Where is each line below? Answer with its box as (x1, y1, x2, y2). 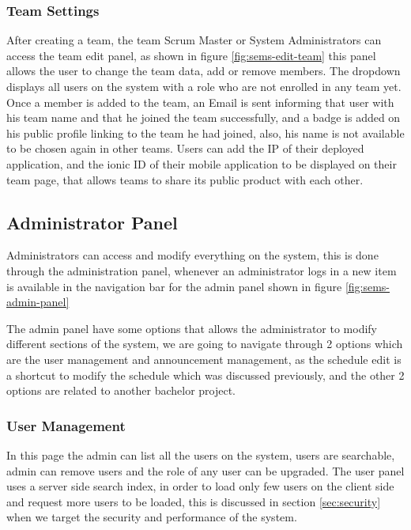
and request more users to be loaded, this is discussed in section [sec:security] (6, 493, 381, 509)
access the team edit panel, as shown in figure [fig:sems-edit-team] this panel (6, 47, 376, 63)
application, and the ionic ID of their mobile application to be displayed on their (6, 155, 397, 172)
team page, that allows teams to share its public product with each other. (6, 171, 364, 187)
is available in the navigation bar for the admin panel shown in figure (6, 278, 342, 294)
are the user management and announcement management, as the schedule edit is (6, 350, 402, 367)
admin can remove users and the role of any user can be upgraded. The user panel (6, 462, 405, 479)
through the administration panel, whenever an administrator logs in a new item (6, 262, 397, 278)
